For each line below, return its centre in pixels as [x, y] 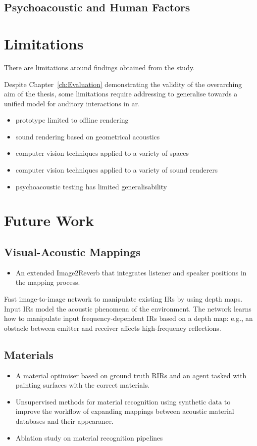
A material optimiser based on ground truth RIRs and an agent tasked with [131, 375]
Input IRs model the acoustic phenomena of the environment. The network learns [128, 308]
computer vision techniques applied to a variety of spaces [102, 153]
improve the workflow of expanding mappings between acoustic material [125, 411]
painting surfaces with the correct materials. [83, 385]
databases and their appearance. [65, 421]
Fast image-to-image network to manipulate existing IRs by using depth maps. [123, 299]
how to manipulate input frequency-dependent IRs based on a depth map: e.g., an [128, 318]
